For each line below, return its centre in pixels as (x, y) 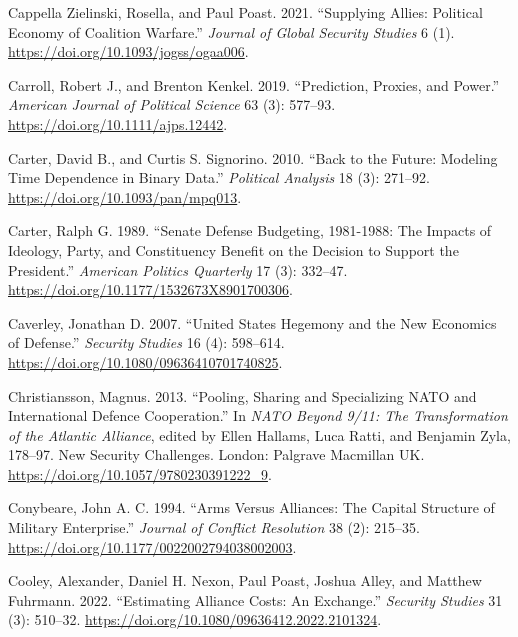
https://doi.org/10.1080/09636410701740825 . (145, 361)
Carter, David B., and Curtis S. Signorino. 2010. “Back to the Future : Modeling (253, 157)
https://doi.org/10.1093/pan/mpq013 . (125, 196)
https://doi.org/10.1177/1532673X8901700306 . (150, 289)
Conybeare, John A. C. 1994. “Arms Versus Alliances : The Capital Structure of (251, 507)
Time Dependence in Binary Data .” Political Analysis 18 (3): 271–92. (219, 177)
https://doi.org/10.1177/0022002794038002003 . (152, 546)
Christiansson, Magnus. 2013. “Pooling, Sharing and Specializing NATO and (242, 395)
